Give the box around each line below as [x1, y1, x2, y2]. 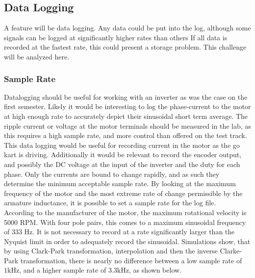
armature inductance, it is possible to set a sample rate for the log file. [4, 197, 216, 208]
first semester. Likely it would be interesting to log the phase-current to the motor [4, 101, 251, 111]
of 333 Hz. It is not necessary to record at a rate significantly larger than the [4, 226, 235, 237]
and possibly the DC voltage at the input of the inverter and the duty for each [4, 159, 240, 169]
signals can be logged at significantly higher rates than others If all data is [4, 32, 228, 42]
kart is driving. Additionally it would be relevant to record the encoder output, [4, 149, 242, 160]
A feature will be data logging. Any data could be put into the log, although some [4, 23, 251, 33]
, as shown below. [128, 265, 182, 275]
